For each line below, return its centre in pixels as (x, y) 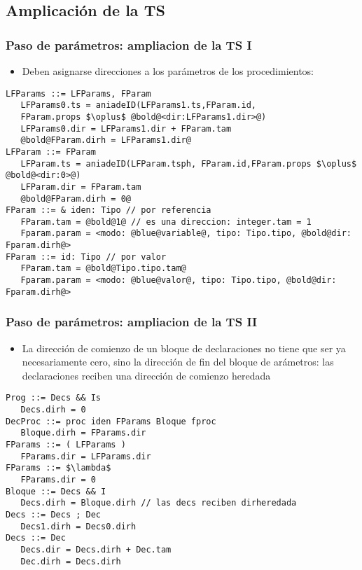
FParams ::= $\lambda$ (58, 468)
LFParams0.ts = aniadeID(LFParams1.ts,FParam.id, (138, 105)
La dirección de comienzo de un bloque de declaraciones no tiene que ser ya (184, 348)
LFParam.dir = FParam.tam (81, 187)
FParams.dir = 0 (58, 480)
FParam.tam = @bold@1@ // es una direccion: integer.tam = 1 (166, 222)
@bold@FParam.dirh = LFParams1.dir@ (106, 140)
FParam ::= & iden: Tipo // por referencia (109, 210)
